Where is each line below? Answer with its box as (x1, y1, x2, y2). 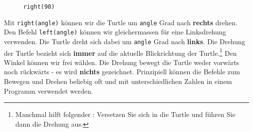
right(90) (23, 3, 55, 10)
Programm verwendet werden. (4, 85, 93, 96)
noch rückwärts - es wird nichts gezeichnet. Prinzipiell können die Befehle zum (4, 66, 240, 77)
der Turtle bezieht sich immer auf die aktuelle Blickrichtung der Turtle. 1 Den (4, 46, 237, 58)
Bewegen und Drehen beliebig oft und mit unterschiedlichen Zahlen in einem (4, 76, 232, 86)
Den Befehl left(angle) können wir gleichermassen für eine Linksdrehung (4, 27, 226, 37)
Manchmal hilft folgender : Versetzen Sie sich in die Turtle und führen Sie (15, 109, 235, 119)
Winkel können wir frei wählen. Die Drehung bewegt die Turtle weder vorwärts (4, 57, 239, 67)
